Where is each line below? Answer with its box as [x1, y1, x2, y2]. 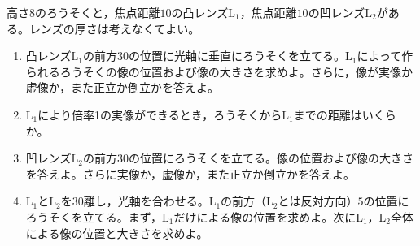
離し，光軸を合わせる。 [83, 192, 209, 209]
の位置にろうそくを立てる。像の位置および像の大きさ [128, 149, 413, 166]
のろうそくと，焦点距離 [35, 4, 160, 20]
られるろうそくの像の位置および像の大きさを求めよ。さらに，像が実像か [25, 63, 413, 80]
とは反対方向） [278, 192, 358, 209]
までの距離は [293, 106, 362, 123]
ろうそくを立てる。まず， [25, 208, 163, 225]
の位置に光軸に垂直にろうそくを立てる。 [128, 47, 345, 64]
